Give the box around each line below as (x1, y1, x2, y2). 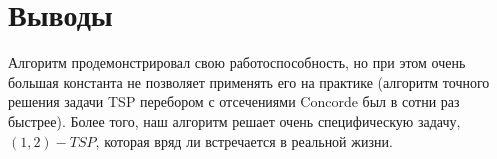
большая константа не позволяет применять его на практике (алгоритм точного (8, 71, 490, 92)
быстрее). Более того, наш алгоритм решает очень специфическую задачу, (8, 110, 461, 131)
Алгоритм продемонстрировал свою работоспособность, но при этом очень (8, 52, 466, 73)
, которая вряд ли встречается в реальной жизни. (95, 130, 393, 151)
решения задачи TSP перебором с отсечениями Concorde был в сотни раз (8, 91, 460, 112)
